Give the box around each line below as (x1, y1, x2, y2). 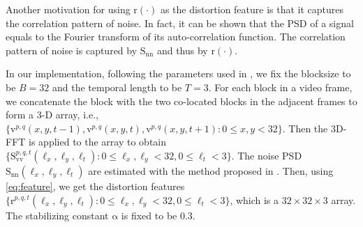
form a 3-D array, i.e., (6, 107, 98, 122)
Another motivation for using (6, 2, 131, 16)
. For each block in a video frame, (208, 79, 353, 94)
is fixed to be (121, 208, 177, 222)
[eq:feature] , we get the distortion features (6, 178, 185, 193)
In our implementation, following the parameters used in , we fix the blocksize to (6, 66, 351, 81)
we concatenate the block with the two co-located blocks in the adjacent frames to (6, 93, 357, 108)
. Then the (282, 120, 328, 135)
